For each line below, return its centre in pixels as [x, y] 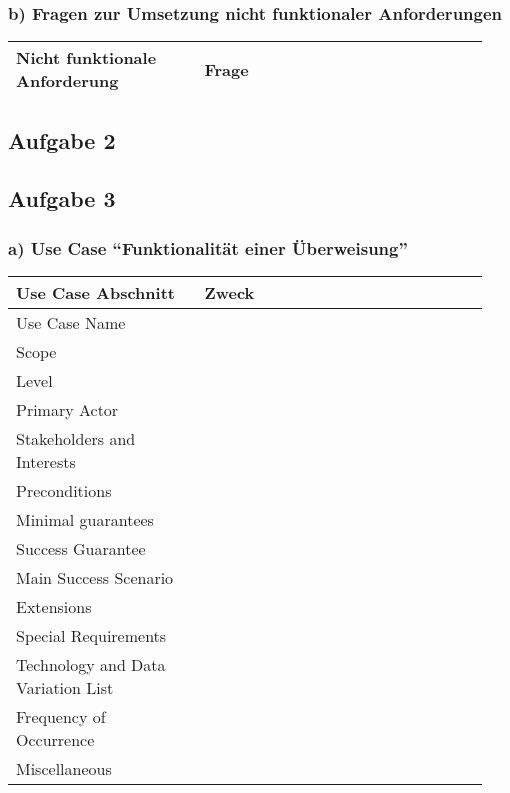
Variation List [65, 687]
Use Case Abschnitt [95, 292]
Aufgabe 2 [62, 139]
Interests [46, 461]
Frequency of [61, 716]
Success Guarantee [81, 548]
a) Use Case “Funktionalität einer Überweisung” [208, 247]
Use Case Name [71, 322]
